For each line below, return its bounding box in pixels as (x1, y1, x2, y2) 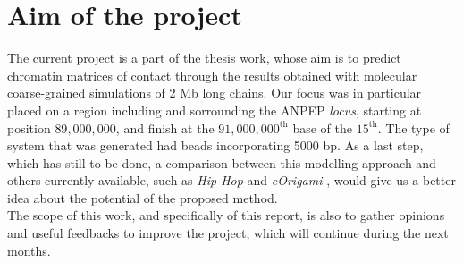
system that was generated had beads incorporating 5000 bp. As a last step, (7, 136, 424, 155)
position (7, 118, 51, 137)
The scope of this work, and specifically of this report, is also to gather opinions (7, 206, 445, 225)
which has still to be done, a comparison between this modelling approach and (7, 153, 436, 172)
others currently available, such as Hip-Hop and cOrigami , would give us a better (7, 171, 456, 190)
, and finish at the (115, 118, 215, 137)
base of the (292, 118, 353, 137)
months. (7, 241, 51, 259)
